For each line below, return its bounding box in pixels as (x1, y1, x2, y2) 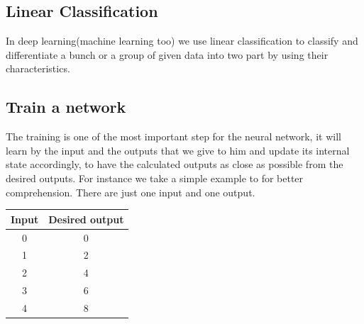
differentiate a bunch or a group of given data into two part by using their (6, 47, 329, 62)
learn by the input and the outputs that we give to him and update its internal (6, 143, 350, 157)
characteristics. (6, 61, 70, 76)
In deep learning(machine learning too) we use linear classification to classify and (6, 33, 358, 48)
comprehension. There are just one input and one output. (6, 184, 255, 199)
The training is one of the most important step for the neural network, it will (6, 129, 341, 144)
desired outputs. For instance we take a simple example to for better (6, 170, 304, 185)
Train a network (6, 96, 126, 118)
